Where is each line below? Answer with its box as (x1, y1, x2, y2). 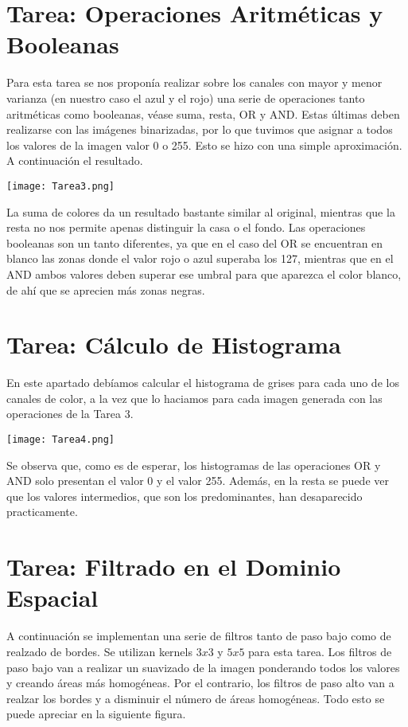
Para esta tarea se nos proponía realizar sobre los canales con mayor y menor (6, 74, 383, 91)
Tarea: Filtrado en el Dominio (6, 550, 341, 583)
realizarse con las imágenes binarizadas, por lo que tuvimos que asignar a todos (6, 121, 393, 138)
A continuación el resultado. (6, 152, 143, 169)
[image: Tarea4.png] (6, 434, 115, 445)
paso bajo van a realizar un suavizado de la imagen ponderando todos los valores (6, 659, 400, 675)
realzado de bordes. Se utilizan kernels (6, 643, 192, 659)
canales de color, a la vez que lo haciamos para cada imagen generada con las (6, 389, 383, 406)
